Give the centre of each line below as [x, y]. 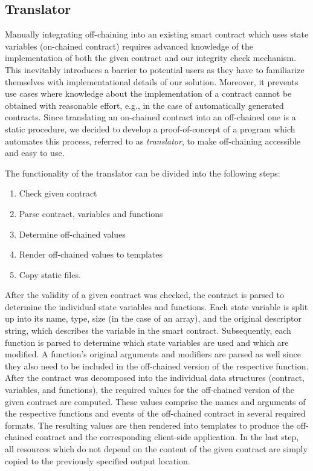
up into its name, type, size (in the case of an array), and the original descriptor [153, 318]
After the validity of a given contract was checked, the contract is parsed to [144, 295]
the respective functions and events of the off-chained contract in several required [155, 413]
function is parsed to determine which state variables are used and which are [147, 342]
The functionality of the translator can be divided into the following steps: [143, 173]
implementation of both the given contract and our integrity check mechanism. [151, 58]
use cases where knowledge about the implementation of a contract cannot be [148, 93]
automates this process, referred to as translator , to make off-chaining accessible [153, 141]
